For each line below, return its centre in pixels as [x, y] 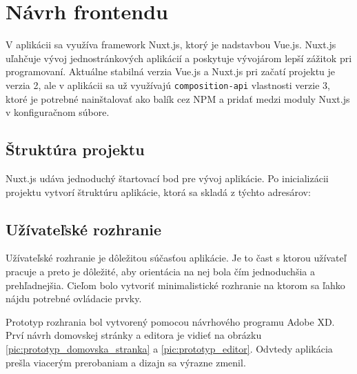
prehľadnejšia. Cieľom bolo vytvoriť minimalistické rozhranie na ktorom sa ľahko [175, 285]
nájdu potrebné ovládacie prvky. [74, 298]
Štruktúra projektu [75, 149]
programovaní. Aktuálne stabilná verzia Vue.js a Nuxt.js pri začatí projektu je [171, 71]
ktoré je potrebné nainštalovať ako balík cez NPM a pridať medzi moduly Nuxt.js [178, 98]
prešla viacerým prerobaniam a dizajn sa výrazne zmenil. [126, 362]
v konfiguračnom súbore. [58, 112]
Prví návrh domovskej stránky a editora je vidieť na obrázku [134, 335]
